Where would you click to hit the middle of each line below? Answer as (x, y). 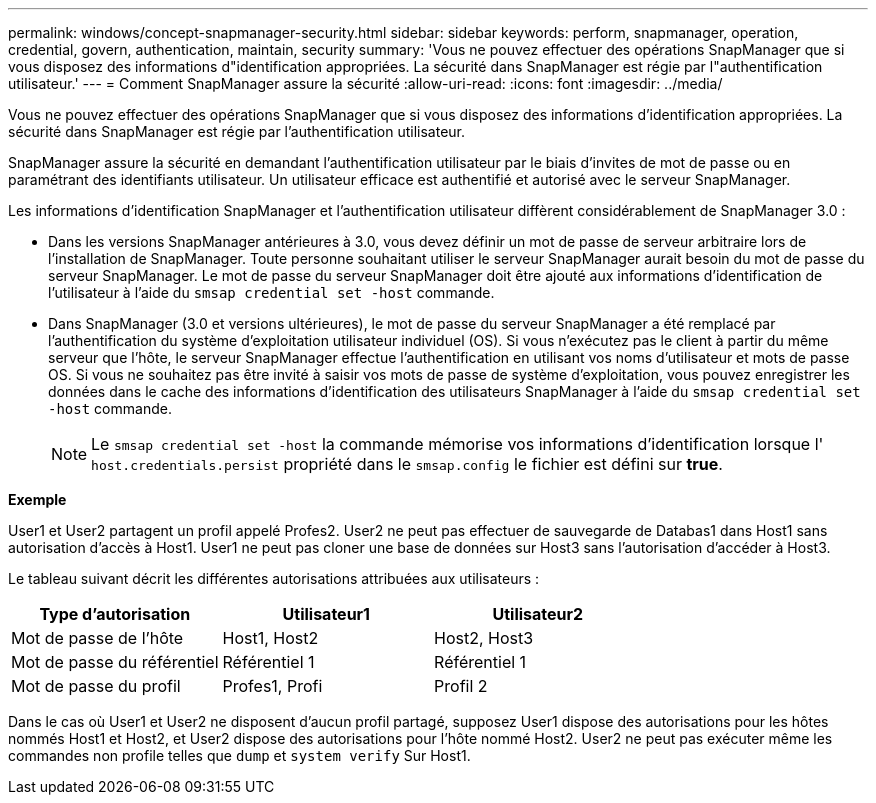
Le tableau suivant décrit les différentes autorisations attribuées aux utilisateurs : (274, 578)
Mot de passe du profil (96, 686)
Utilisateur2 (538, 614)
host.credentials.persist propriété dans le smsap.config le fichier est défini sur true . (407, 464)
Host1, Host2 (270, 638)
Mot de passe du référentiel (115, 662)
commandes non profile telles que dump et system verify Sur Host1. (239, 755)
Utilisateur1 (326, 614)
